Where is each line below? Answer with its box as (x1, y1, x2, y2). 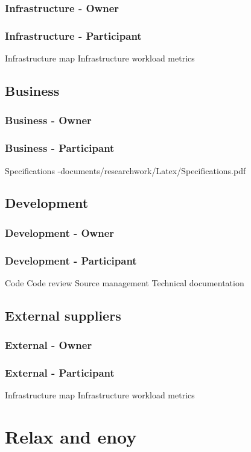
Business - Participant (5, 140, 115, 155)
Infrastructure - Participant (5, 28, 142, 43)
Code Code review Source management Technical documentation (5, 276, 244, 289)
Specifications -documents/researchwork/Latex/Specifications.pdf (5, 164, 246, 177)
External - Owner (5, 337, 92, 353)
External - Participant (5, 365, 115, 380)
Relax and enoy (5, 424, 137, 449)
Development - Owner (5, 225, 115, 240)
